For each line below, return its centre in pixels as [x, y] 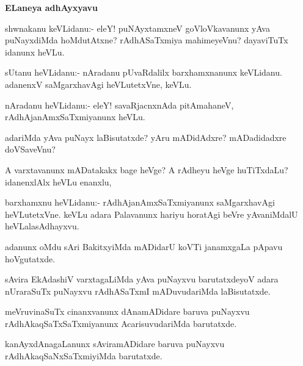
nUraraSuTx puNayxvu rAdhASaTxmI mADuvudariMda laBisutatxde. [138, 291]
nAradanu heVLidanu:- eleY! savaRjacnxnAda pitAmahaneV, [119, 105]
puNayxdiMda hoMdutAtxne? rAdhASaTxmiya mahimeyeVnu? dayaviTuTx [147, 40]
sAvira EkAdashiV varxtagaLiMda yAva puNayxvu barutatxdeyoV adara [142, 279]
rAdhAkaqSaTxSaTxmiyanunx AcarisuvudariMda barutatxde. [121, 323]
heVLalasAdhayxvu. [42, 226]
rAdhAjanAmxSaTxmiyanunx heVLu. [75, 117]
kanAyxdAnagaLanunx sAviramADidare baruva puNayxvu [115, 344]
